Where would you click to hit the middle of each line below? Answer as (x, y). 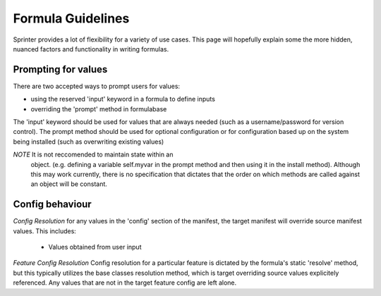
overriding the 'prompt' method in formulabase (99, 109)
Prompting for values (60, 69)
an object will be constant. (69, 184)
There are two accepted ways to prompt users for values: (96, 86)
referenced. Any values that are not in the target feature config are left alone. (125, 283)
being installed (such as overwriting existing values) (89, 142)
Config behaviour (52, 204)
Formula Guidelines (71, 18)
